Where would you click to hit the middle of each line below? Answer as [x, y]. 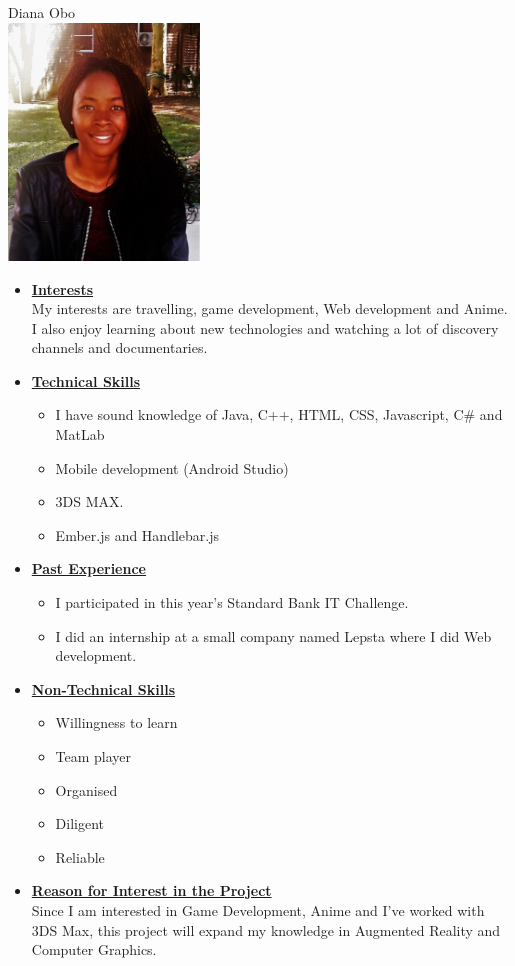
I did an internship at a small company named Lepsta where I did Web [273, 635]
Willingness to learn [116, 722]
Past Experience [88, 568]
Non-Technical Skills [103, 688]
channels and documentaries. [119, 347]
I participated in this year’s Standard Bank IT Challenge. [232, 602]
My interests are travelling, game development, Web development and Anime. [269, 308]
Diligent [80, 823]
